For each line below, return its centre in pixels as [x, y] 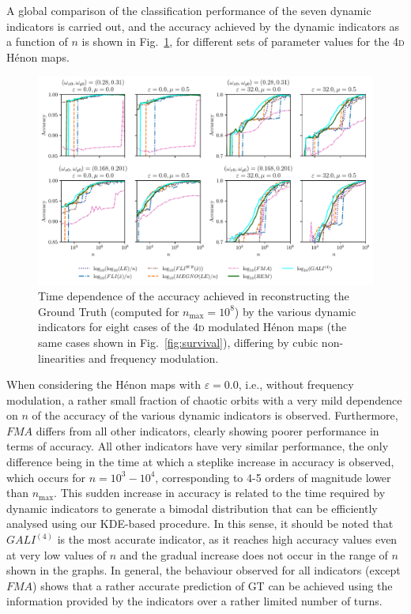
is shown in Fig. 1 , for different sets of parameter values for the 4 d [243, 41]
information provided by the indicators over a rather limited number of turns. [194, 601]
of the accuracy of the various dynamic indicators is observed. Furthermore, [215, 415]
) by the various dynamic [295, 311]
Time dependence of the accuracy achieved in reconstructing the [194, 296]
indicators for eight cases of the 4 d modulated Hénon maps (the [192, 327]
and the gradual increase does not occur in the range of [254, 554]
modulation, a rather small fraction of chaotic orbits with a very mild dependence [204, 399]
